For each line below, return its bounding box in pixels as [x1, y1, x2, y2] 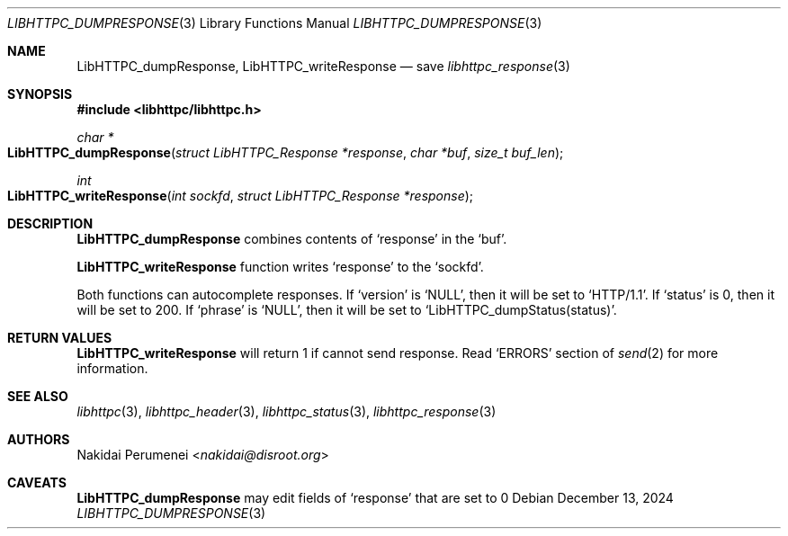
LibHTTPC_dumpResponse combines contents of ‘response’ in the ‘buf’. [76, 231, 507, 246]
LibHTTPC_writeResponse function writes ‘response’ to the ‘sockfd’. [76, 259, 484, 274]
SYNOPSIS [7, 86, 73, 102]
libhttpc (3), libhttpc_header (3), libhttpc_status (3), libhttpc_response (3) [76, 404, 497, 419]
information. [76, 361, 148, 376]
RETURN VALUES [7, 330, 112, 345]
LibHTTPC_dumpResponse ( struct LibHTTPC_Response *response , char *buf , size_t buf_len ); [7, 145, 564, 160]
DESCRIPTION [7, 216, 94, 231]
